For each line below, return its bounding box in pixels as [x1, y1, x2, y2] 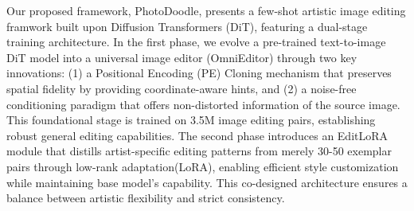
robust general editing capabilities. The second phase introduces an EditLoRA [6, 127, 389, 143]
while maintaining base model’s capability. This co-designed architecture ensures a [6, 174, 408, 190]
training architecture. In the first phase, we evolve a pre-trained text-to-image [6, 33, 386, 50]
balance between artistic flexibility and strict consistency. [6, 190, 285, 206]
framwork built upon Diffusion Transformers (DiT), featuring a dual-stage [6, 18, 368, 34]
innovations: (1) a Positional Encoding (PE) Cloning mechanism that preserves [6, 64, 392, 81]
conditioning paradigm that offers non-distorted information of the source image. [6, 96, 400, 112]
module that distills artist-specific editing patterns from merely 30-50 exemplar [6, 143, 392, 159]
